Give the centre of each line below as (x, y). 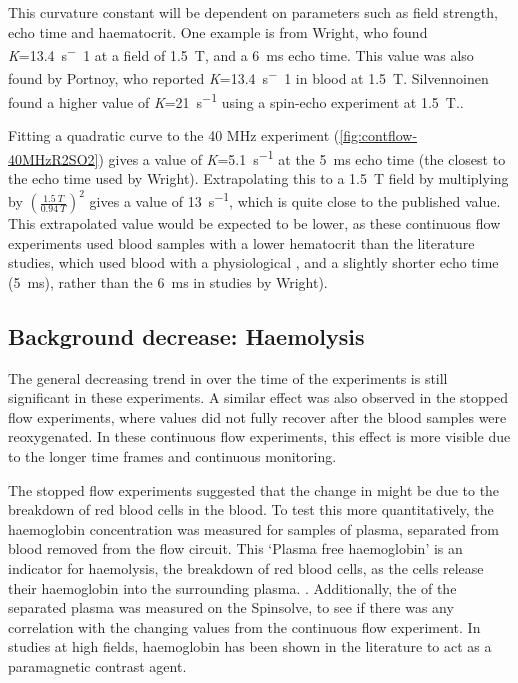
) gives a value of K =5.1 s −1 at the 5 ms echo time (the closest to (302, 157)
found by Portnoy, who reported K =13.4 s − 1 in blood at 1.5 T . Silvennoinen (248, 77)
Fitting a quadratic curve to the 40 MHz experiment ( (174, 134)
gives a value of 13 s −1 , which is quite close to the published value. (295, 200)
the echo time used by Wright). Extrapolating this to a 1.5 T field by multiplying (258, 177)
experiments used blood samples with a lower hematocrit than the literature (241, 242)
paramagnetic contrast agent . (97, 665)
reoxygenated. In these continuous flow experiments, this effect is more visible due (259, 436)
